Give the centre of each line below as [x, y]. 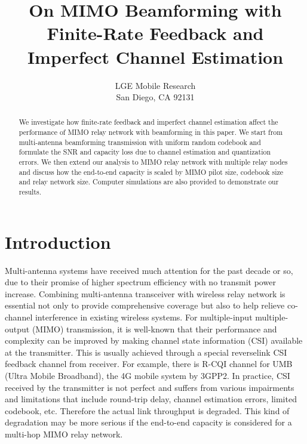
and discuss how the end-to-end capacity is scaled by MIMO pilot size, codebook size [151, 172]
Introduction [58, 241]
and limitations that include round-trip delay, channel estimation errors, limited [151, 399]
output [17, 329]
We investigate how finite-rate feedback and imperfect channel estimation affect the [148, 122]
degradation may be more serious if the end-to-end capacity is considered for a [148, 422]
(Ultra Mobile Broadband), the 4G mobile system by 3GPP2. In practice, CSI [148, 376]
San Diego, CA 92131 [155, 97]
